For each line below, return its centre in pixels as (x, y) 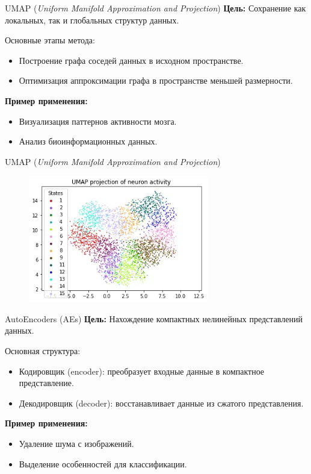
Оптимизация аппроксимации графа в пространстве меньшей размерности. (156, 80)
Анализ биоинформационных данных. (88, 141)
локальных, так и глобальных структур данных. (92, 20)
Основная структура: (43, 351)
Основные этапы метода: (50, 40)
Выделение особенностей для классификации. (103, 463)
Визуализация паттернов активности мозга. (98, 121)
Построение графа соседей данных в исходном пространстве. (131, 60)
